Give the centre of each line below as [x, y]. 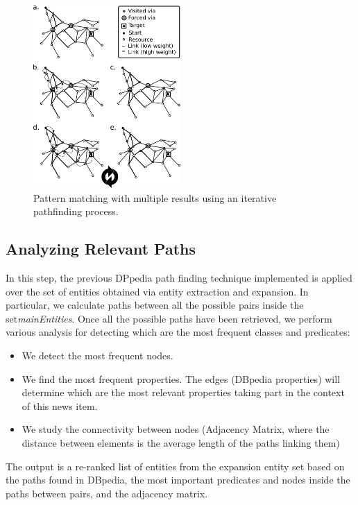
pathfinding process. [76, 211]
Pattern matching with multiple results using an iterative [155, 197]
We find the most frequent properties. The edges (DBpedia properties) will [181, 378]
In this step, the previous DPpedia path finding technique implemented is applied [179, 278]
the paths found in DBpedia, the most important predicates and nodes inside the [178, 480]
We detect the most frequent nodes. [97, 356]
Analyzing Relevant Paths [101, 249]
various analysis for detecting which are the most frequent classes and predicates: [178, 332]
